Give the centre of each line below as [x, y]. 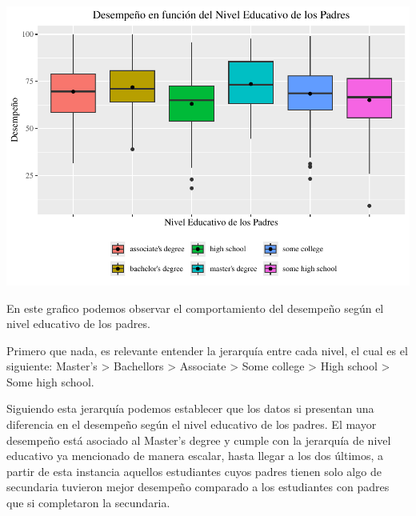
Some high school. [50, 381]
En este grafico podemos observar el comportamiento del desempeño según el [195, 308]
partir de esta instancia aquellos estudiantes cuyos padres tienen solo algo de [194, 471]
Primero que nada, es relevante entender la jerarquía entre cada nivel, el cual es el [207, 350]
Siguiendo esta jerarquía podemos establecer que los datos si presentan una [190, 408]
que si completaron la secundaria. [88, 503]
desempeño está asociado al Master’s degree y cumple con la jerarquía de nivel [199, 440]
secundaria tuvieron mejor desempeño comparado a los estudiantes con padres [198, 487]
